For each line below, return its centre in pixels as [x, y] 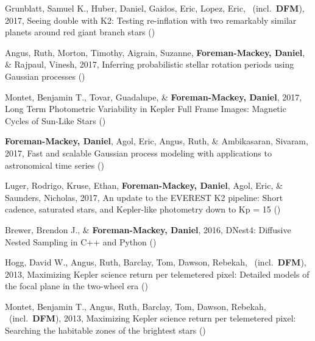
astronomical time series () [55, 165]
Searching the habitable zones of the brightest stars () [105, 330]
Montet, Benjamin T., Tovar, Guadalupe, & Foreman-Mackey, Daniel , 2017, [154, 97]
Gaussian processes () [45, 76]
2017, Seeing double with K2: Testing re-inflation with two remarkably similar [151, 20]
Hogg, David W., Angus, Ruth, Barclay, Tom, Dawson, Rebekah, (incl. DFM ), [156, 262]
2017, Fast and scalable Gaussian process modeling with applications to [138, 153]
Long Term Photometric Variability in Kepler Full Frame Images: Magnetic [146, 109]
